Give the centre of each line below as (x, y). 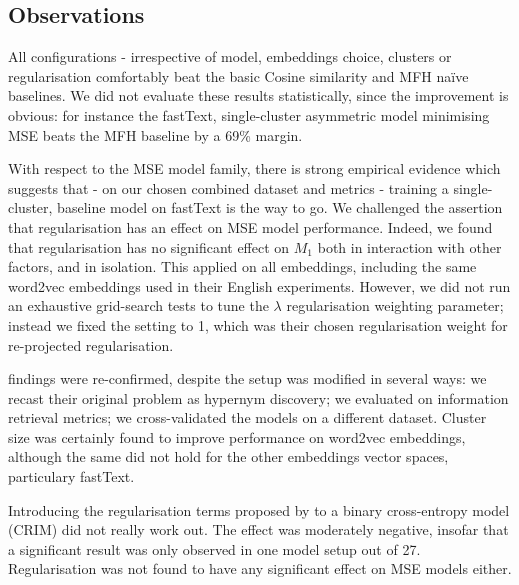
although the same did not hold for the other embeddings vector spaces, (228, 456)
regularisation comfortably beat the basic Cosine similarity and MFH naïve (238, 75)
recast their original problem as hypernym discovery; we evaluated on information (258, 397)
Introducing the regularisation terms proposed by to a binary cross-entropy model (259, 509)
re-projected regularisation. (91, 344)
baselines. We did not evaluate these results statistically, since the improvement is (258, 95)
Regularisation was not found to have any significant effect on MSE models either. (260, 568)
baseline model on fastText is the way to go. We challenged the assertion (280, 207)
